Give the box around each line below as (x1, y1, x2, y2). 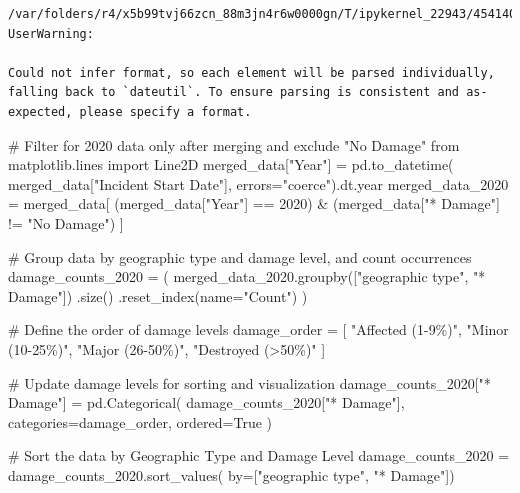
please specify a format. (79, 104, 252, 119)
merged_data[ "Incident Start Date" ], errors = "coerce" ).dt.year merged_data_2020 (8, 173, 509, 194)
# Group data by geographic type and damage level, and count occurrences (8, 246, 472, 267)
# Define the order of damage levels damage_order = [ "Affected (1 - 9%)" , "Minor (8, 319, 509, 340)
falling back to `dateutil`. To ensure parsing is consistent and (8, 85, 460, 100)
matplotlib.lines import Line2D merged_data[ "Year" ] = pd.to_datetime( (8, 154, 454, 175)
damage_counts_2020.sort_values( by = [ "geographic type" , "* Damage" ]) (8, 464, 455, 485)
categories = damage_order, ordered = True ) (8, 411, 273, 432)
